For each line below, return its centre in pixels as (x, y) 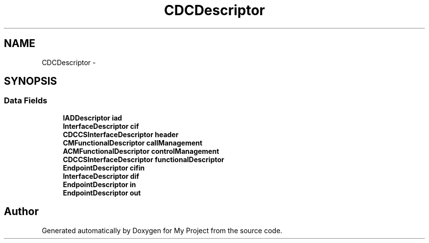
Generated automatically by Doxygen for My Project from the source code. (162, 230)
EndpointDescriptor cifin (104, 168)
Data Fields (26, 101)
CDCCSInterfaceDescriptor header (121, 134)
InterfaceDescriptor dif (101, 176)
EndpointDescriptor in (99, 184)
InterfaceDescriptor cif (101, 126)
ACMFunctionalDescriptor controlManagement (141, 151)
